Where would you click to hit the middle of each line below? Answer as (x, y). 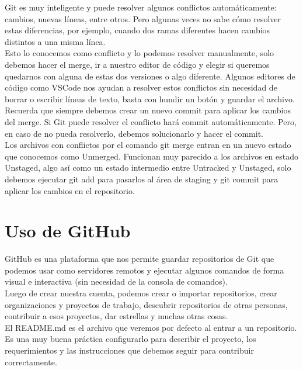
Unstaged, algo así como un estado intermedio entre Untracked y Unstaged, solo (148, 167)
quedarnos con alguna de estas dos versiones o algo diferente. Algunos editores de (150, 76)
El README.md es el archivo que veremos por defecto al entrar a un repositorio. (151, 327)
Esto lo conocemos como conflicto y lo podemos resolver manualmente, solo (140, 53)
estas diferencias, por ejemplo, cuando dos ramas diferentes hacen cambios (137, 30)
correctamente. (31, 362)
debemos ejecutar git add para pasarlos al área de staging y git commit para (142, 179)
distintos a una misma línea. (55, 41)
